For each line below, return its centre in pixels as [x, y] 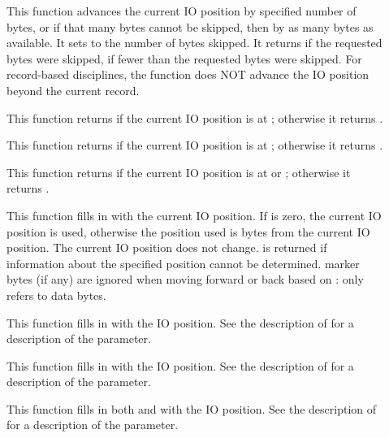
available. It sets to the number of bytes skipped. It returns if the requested [194, 43]
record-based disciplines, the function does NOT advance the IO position [188, 74]
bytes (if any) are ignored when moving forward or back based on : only [185, 279]
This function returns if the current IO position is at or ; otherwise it [179, 172]
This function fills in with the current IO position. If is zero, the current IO [194, 215]
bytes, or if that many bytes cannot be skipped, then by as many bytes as [190, 26]
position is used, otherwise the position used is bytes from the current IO [188, 231]
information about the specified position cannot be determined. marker [183, 263]
